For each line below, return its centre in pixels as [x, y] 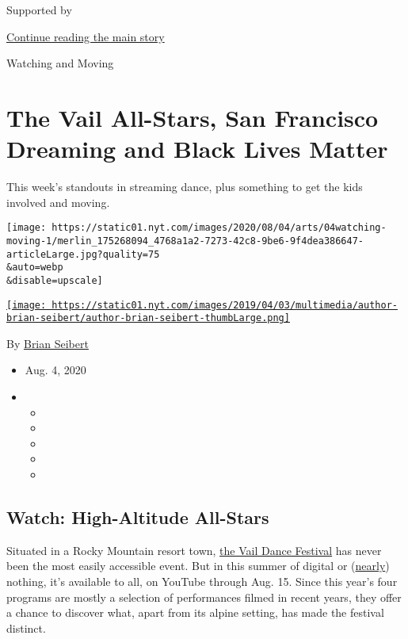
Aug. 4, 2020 [55, 370]
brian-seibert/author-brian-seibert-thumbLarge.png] [148, 318]
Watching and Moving [60, 63]
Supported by [39, 10]
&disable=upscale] [55, 280]
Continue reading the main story [86, 36]
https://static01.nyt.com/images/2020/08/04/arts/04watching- [219, 228]
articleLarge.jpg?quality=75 [83, 254]
